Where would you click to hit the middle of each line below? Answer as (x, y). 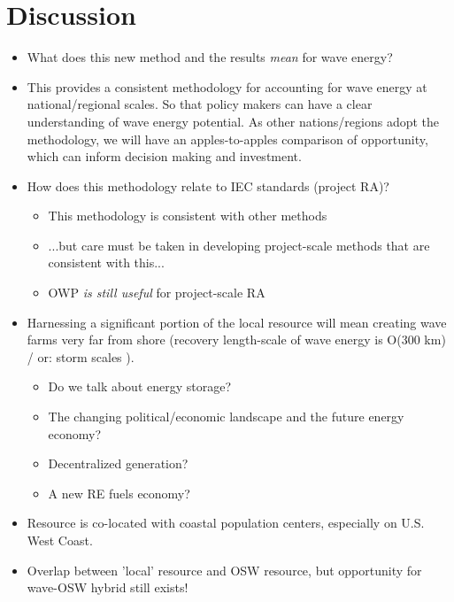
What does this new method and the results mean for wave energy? (210, 57)
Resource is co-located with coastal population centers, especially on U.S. (226, 523)
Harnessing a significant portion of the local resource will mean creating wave (237, 322)
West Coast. (60, 540)
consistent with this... (106, 262)
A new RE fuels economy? (119, 493)
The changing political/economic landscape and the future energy (226, 417)
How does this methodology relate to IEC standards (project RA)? (208, 185)
